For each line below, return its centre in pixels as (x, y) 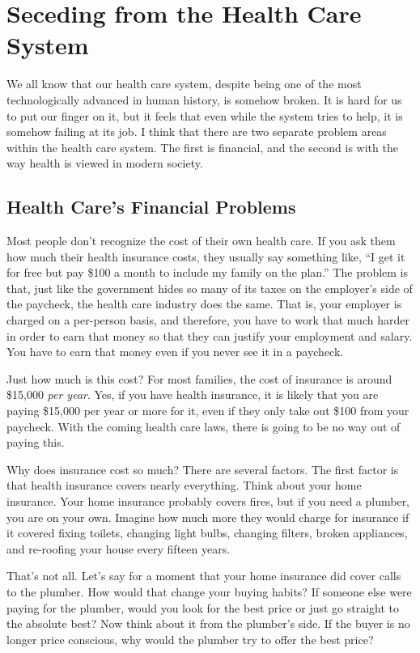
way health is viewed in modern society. (105, 163)
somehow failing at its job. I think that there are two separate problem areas (197, 131)
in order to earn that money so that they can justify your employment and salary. (210, 335)
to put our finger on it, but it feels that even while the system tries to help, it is (205, 115)
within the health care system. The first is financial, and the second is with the (202, 147)
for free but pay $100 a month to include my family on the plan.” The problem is (208, 272)
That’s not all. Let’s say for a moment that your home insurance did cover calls (204, 576)
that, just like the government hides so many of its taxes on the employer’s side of (210, 288)
